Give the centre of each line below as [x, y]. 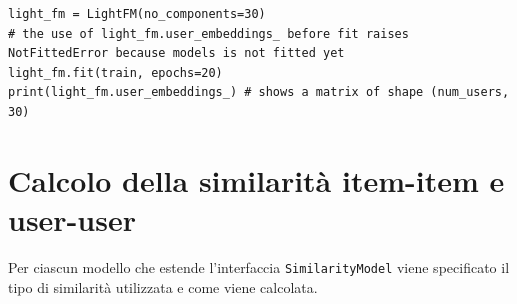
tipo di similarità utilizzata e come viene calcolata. [163, 286]
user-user [72, 218]
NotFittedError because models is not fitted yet [176, 53]
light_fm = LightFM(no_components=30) [137, 14]
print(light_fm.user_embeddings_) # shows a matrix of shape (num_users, [259, 92]
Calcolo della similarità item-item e [256, 179]
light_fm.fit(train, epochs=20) [115, 72]
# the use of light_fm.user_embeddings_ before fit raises [208, 33]
